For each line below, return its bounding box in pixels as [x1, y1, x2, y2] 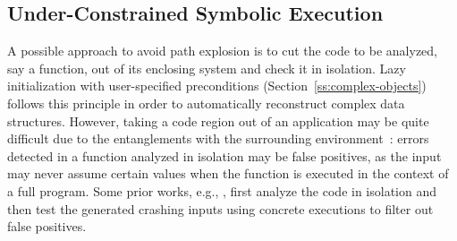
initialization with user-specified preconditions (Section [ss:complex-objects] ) [7, 76, 427, 95]
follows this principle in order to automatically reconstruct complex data [7, 93, 405, 112]
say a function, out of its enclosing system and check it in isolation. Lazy [7, 58, 406, 77]
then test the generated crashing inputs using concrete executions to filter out [7, 199, 434, 218]
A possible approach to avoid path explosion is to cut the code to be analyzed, [7, 41, 438, 60]
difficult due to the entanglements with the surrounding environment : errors [7, 129, 429, 148]
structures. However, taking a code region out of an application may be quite [7, 111, 429, 130]
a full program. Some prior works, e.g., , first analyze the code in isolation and [7, 181, 436, 200]
